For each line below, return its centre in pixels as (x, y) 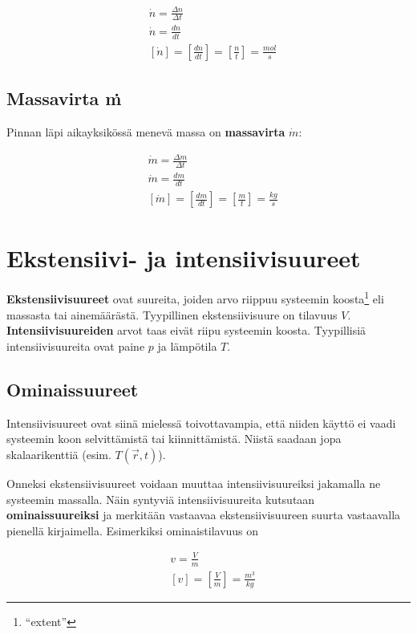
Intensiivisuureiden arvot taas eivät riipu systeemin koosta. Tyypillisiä (186, 330)
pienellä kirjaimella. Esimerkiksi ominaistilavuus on (133, 530)
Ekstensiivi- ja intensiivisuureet (184, 257)
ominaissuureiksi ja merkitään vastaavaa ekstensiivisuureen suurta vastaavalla (204, 515)
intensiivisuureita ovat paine (76, 345)
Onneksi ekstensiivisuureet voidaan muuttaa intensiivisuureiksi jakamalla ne (194, 483)
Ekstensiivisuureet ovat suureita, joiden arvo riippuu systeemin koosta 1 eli (195, 298)
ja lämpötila (187, 345)
